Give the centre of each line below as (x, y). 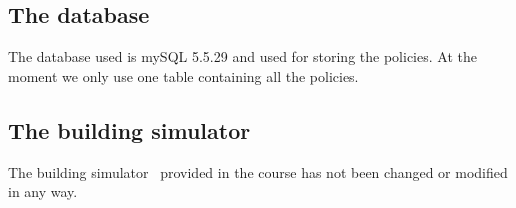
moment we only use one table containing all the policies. (183, 75)
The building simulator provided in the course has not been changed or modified (258, 171)
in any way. (43, 191)
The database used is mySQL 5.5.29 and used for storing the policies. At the (242, 56)
